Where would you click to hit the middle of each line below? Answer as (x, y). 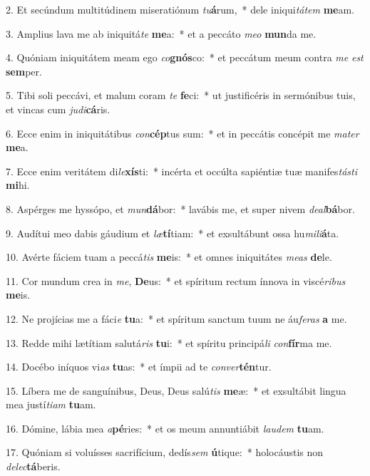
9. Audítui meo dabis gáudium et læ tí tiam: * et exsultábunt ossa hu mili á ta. (173, 233)
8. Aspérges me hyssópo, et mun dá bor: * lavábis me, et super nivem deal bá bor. (180, 208)
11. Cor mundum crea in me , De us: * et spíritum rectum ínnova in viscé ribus (176, 280)
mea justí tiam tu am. (51, 404)
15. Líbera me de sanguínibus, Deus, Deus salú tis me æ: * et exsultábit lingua (176, 390)
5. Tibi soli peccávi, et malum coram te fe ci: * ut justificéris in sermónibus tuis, (181, 95)
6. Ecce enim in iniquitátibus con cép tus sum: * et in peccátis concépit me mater (183, 133)
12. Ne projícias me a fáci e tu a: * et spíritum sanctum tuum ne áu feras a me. (176, 318)
